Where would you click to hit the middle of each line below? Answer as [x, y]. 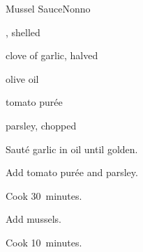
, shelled [23, 32]
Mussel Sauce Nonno [48, 8]
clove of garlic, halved [52, 55]
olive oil [22, 78]
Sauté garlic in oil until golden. [72, 149]
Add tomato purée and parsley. [72, 172]
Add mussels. [33, 219]
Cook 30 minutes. [44, 195]
